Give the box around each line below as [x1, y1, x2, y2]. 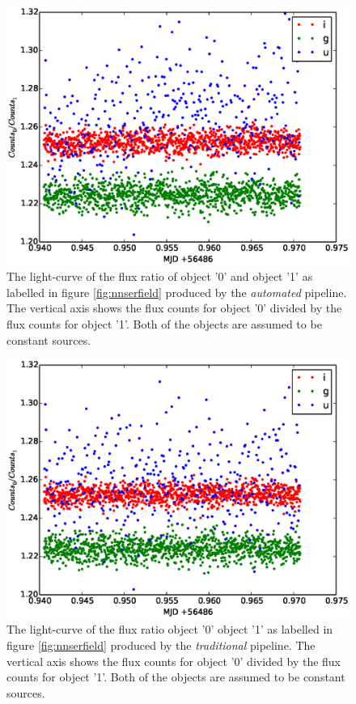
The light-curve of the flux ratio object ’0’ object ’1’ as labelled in [6, 621, 333, 638]
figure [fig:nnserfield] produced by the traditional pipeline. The [6, 637, 316, 654]
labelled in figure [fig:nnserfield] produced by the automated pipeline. [6, 283, 347, 300]
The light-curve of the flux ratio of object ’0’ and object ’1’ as [6, 268, 313, 285]
